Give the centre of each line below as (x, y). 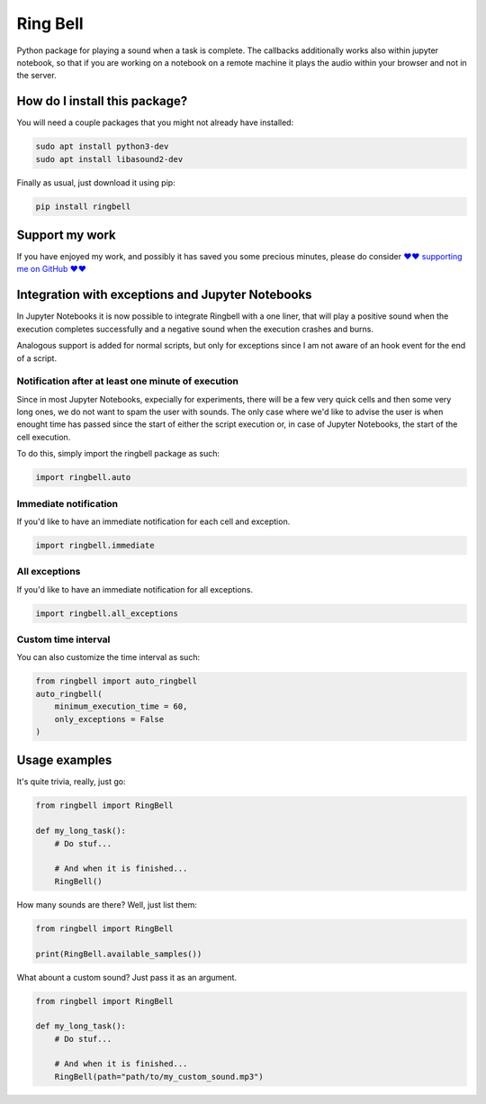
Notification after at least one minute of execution (127, 381)
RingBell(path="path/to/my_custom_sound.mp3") (159, 1077)
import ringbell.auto (83, 478)
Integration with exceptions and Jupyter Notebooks (164, 295)
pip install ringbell (83, 206)
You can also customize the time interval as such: (108, 657)
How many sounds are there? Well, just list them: (107, 904)
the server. (37, 76)
